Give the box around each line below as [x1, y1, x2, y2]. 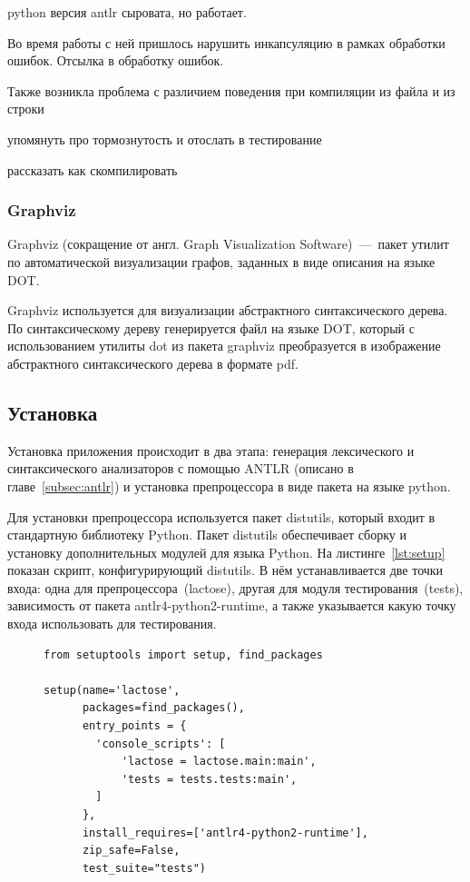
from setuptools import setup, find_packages [44, 648, 323, 661]
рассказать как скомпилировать [7, 160, 178, 179]
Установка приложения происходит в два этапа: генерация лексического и [7, 441, 415, 460]
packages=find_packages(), [82, 701, 245, 715]
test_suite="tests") [82, 861, 206, 875]
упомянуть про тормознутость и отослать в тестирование [7, 129, 322, 148]
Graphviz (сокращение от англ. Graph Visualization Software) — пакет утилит [7, 234, 449, 253]
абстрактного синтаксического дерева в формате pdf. [7, 353, 299, 372]
